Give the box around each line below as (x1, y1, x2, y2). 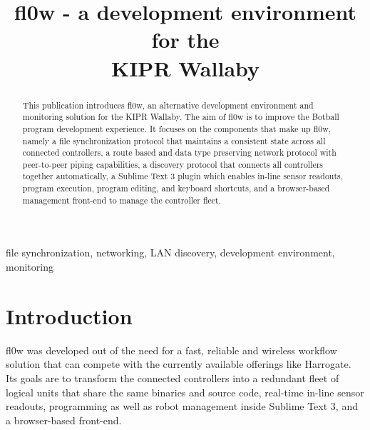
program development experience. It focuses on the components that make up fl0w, (22, 122, 332, 134)
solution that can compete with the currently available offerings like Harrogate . (6, 356, 351, 371)
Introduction (6, 301, 133, 330)
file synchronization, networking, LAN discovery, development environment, (6, 245, 335, 260)
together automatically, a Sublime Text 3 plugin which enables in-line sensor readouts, (22, 170, 344, 182)
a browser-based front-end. (6, 412, 122, 427)
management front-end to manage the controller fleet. (22, 194, 221, 206)
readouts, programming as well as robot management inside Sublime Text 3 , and (6, 399, 358, 414)
